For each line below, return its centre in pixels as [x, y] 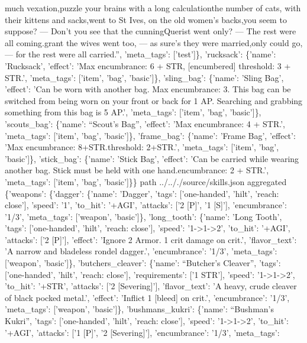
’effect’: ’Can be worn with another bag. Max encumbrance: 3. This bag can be [148, 89]
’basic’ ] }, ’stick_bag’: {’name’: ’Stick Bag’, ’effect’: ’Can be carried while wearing [152, 158]
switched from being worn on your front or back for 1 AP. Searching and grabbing [154, 100]
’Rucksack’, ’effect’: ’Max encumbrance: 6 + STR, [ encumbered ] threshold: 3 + [148, 65]
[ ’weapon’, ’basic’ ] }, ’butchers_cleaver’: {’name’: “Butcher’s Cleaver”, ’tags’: [143, 263]
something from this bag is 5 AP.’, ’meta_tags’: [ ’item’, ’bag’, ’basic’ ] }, [133, 112]
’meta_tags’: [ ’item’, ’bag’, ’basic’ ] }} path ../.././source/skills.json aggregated [146, 181]
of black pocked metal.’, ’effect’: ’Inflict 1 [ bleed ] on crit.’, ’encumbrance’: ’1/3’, [147, 297]
